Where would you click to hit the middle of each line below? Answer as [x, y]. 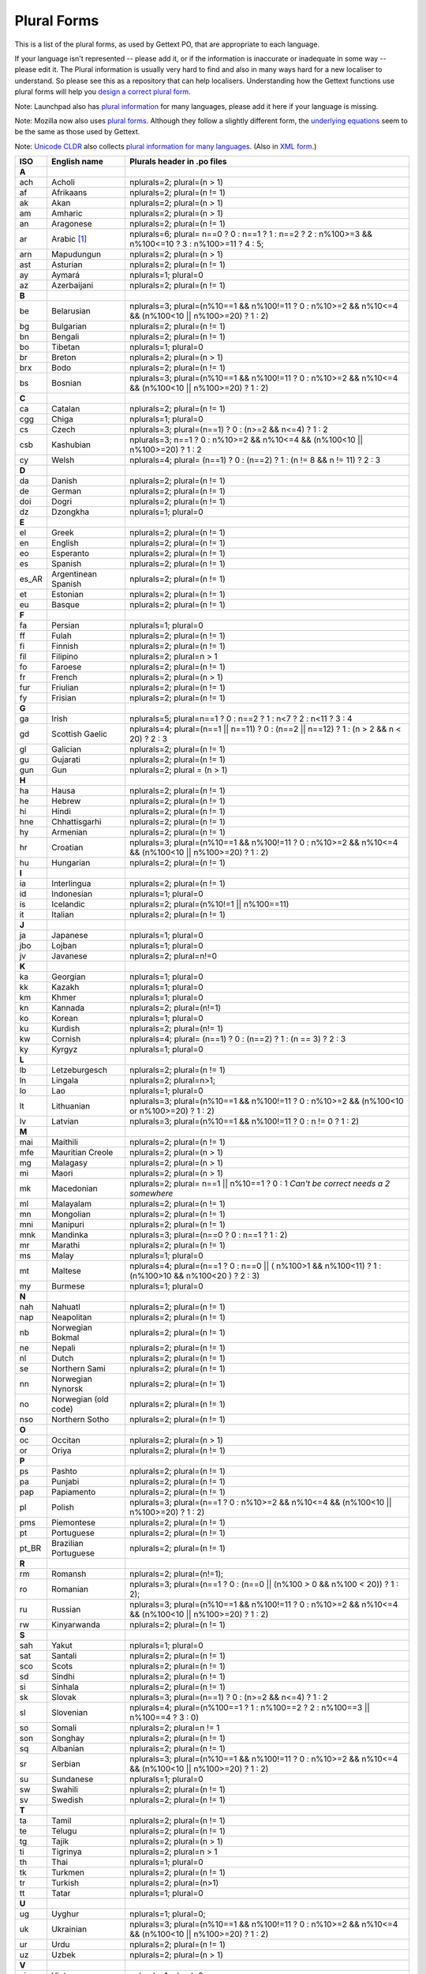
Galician [67, 749]
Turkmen [68, 1873]
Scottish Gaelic [80, 734]
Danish [65, 481]
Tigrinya [67, 1852]
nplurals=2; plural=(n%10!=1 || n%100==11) [209, 904]
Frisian [64, 698]
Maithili [65, 1143]
